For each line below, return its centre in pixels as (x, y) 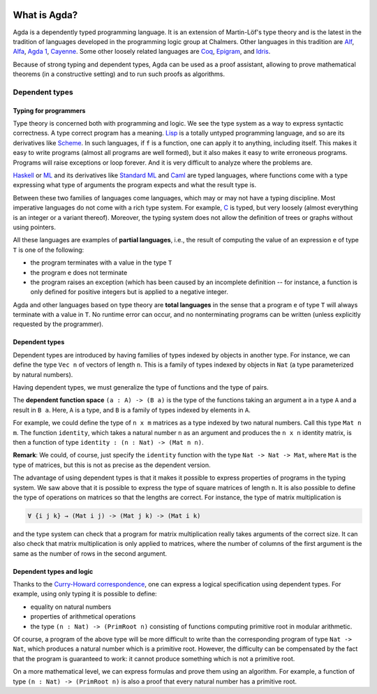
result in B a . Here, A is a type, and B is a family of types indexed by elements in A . (132, 410)
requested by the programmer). (58, 324)
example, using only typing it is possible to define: (85, 594)
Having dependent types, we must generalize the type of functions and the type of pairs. (141, 387)
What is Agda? (45, 15)
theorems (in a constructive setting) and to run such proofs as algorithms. (119, 74)
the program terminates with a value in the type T (101, 263)
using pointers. (34, 227)
